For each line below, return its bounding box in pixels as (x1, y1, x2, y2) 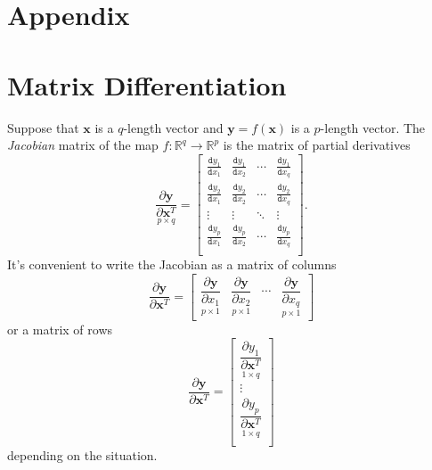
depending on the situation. (7, 445, 158, 464)
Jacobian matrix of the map (7, 136, 159, 154)
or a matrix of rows (7, 319, 113, 338)
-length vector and (123, 118, 224, 136)
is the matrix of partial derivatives (223, 136, 411, 154)
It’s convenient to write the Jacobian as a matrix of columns (7, 255, 337, 274)
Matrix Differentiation (7, 66, 287, 103)
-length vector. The (320, 118, 426, 136)
